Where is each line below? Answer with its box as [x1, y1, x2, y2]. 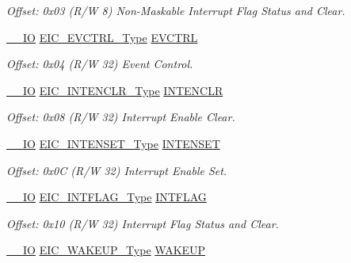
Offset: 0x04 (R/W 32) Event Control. [6, 55, 193, 72]
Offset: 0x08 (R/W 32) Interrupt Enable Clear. [6, 109, 235, 125]
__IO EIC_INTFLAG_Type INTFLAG [6, 189, 207, 205]
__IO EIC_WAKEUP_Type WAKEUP [6, 242, 206, 258]
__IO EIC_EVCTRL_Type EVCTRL [6, 29, 198, 45]
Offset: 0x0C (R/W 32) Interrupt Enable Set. [6, 162, 227, 178]
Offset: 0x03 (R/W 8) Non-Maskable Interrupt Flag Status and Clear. [6, 2, 345, 18]
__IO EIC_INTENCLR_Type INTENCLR [6, 82, 223, 98]
